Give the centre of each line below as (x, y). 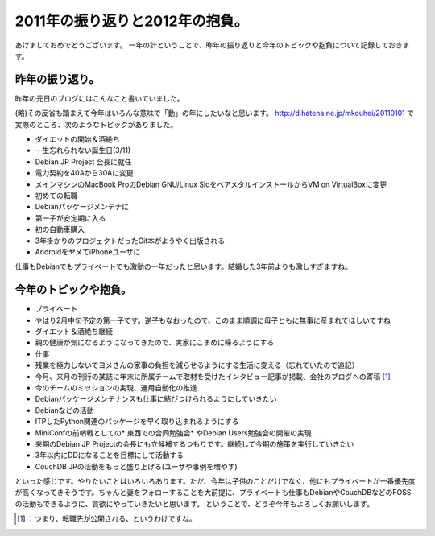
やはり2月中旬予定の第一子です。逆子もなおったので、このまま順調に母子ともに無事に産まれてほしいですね (213, 320)
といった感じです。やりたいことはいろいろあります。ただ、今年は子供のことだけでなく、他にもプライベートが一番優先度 (215, 481)
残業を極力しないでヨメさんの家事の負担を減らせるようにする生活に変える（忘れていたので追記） (197, 365)
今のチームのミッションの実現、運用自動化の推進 (116, 387)
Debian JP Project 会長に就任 (83, 162)
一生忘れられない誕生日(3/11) (83, 150)
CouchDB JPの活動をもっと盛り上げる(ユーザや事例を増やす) (136, 466)
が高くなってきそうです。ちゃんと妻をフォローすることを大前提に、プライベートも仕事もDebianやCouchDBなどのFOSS (213, 493)
